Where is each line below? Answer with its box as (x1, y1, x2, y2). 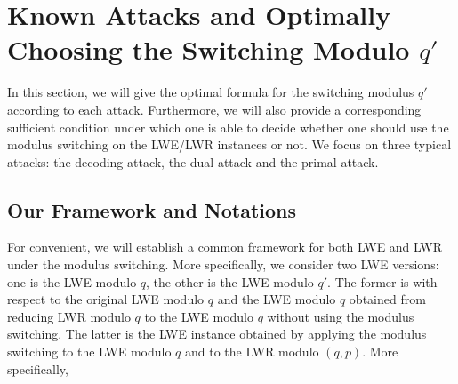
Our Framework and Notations (7, 196, 297, 223)
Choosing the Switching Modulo (7, 31, 410, 68)
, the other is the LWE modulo (146, 272, 314, 291)
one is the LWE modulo (7, 272, 137, 291)
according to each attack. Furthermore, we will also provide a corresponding (7, 100, 422, 118)
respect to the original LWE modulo (7, 290, 205, 308)
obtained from (349, 290, 426, 308)
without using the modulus (267, 307, 414, 325)
